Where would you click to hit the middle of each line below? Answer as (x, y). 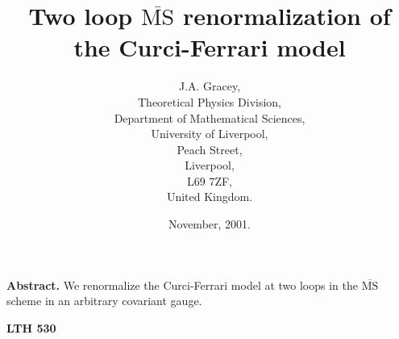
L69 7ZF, (210, 180)
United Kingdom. (210, 197)
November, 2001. (210, 224)
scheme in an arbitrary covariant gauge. (104, 301)
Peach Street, (210, 149)
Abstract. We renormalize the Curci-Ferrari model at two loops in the (183, 285)
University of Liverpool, (210, 134)
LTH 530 (31, 327)
